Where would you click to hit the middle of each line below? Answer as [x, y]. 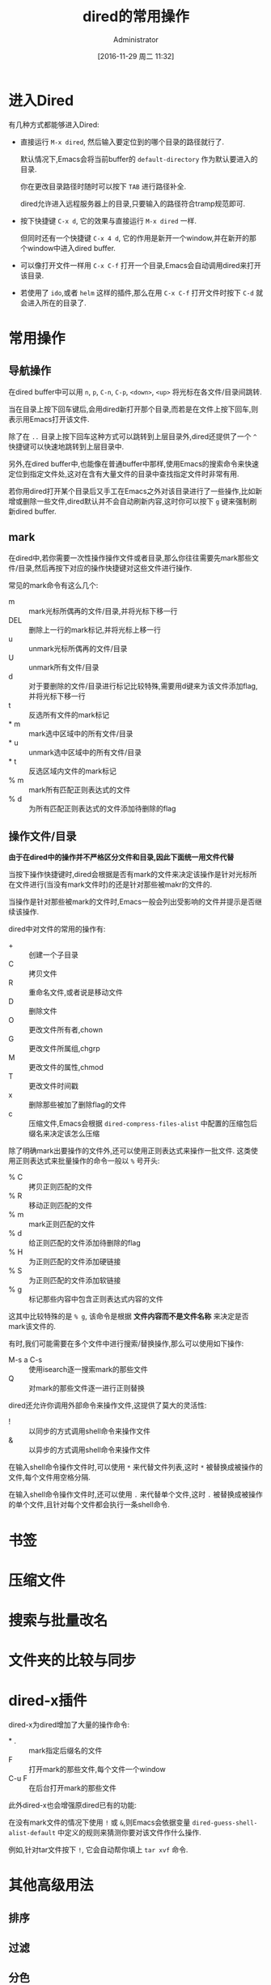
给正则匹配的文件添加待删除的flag [85, 1243]
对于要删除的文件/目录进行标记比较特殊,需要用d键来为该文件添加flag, [143, 686]
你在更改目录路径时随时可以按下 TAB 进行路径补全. [103, 186]
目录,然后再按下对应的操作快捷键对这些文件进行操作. [105, 568]
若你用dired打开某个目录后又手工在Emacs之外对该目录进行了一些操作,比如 [132, 491]
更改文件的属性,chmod [66, 1067]
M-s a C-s [25, 1360]
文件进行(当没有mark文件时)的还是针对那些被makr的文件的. [114, 884]
